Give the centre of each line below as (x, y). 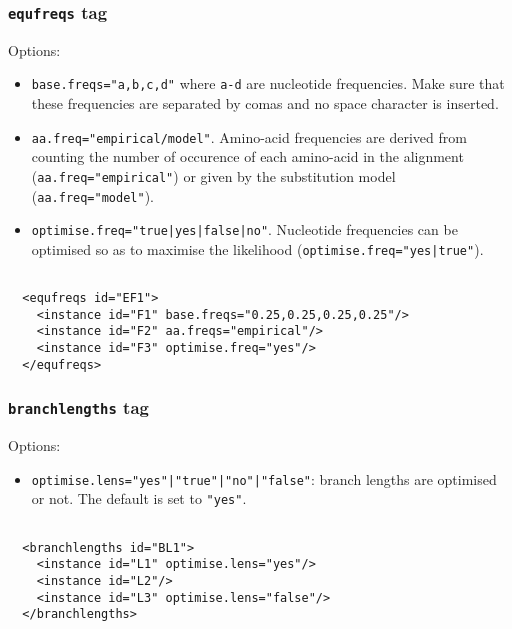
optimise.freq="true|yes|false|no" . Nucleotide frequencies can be (244, 229)
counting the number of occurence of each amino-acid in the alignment (247, 156)
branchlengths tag (78, 407)
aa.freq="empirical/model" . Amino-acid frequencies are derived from (249, 136)
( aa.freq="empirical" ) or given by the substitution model (213, 175)
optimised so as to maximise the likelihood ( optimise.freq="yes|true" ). (257, 248)
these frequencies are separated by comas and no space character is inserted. (265, 103)
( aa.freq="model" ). (92, 195)
